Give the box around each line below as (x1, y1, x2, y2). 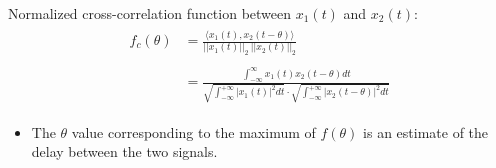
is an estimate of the (363, 121, 489, 142)
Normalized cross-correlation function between (8, 3, 292, 23)
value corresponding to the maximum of (71, 121, 316, 142)
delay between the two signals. (31, 141, 218, 162)
